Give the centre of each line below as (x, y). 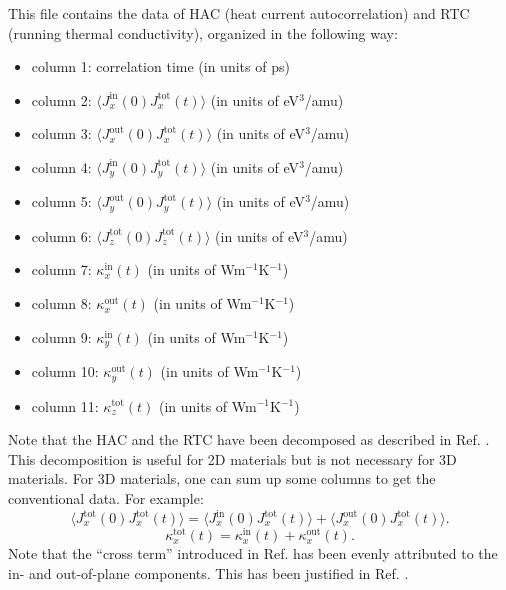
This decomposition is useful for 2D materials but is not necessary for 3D (232, 458)
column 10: (65, 371)
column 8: (61, 303)
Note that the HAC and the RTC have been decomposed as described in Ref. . (249, 439)
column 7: (61, 269)
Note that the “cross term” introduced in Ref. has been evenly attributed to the (253, 553)
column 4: (61, 166)
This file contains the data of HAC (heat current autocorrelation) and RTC (239, 13)
